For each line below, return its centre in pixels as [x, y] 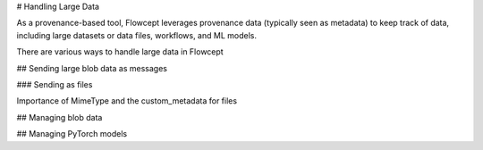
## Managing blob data [59, 117]
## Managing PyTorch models [72, 134]
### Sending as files [55, 84]
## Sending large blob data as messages [92, 68]
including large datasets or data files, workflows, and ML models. [136, 35]
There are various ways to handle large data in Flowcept [120, 52]
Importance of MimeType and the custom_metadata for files [127, 101]
